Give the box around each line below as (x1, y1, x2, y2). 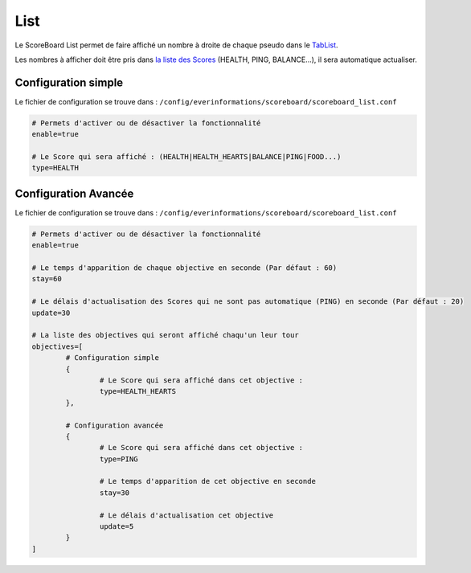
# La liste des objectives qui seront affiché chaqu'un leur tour (31, 330, 299, 340)
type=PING (99, 454, 138, 464)
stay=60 (31, 274, 62, 284)
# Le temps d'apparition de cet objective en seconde (99, 477, 317, 486)
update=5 (99, 522, 134, 531)
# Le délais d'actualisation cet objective (99, 510, 274, 520)
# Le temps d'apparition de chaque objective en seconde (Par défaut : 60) (31, 264, 338, 272)
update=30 (31, 308, 71, 317)
